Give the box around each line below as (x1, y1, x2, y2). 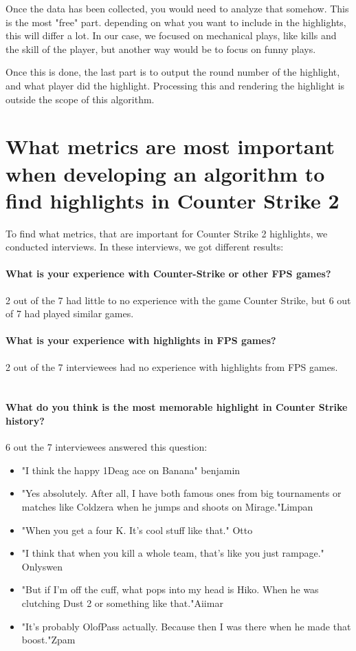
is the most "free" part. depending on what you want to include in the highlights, (5, 14, 346, 29)
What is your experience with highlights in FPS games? (5, 333, 276, 348)
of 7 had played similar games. (5, 306, 134, 321)
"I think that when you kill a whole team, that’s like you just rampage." (21, 546, 324, 560)
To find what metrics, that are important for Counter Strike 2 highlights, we (5, 226, 328, 240)
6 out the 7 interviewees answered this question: (5, 440, 208, 454)
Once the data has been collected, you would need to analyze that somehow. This (5, 1, 349, 15)
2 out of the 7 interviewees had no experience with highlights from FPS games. (5, 359, 338, 374)
